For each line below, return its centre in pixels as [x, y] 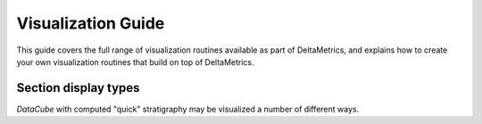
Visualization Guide [91, 23]
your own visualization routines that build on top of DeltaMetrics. [135, 62]
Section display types [78, 88]
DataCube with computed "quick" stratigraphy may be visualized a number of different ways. [188, 109]
